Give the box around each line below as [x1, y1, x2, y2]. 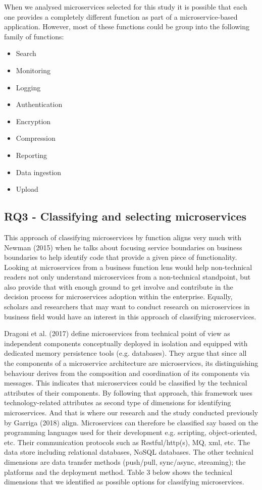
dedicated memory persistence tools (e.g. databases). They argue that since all [4, 348, 247, 358]
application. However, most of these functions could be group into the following [4, 21, 250, 32]
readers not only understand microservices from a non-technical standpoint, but [4, 271, 251, 282]
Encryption [16, 116, 51, 126]
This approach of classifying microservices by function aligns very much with [4, 232, 242, 242]
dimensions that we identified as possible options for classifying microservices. [4, 476, 244, 487]
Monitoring [16, 65, 50, 75]
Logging [16, 82, 41, 92]
